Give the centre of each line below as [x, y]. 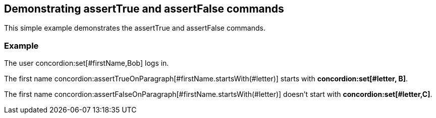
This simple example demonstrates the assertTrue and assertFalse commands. [135, 28]
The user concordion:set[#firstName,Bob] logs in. [87, 63]
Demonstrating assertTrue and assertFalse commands [144, 9]
